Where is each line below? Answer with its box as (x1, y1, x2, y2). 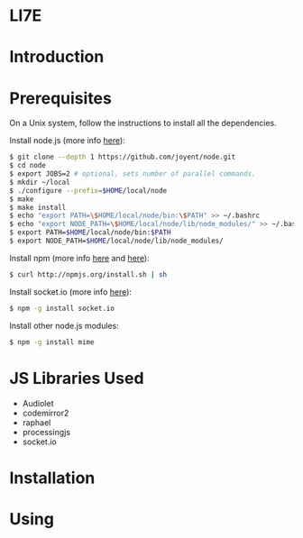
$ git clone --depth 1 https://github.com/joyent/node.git (9, 152, 236, 162)
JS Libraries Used (9, 368, 144, 388)
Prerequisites (9, 87, 113, 108)
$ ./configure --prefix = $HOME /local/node (9, 186, 168, 195)
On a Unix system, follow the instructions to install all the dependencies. (9, 118, 277, 129)
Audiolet (22, 397, 54, 408)
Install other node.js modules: (9, 320, 119, 331)
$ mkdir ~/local (9, 178, 70, 187)
